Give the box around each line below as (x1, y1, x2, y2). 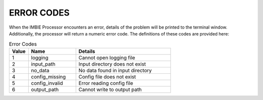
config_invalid (31, 80, 63, 86)
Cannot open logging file (78, 54, 135, 61)
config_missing (31, 73, 66, 80)
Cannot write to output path (78, 86, 142, 93)
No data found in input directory (78, 67, 152, 74)
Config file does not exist (78, 73, 136, 80)
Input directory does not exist (78, 61, 146, 67)
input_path (31, 61, 56, 67)
